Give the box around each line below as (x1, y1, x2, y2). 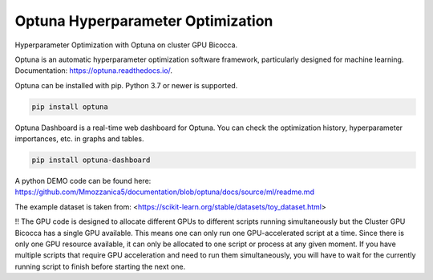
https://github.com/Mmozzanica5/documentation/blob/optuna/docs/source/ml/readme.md (14, 187, 314, 197)
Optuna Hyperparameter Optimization (14, 12, 273, 30)
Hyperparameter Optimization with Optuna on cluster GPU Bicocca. (14, 40, 238, 50)
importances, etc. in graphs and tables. (14, 134, 144, 144)
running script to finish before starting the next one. (14, 262, 186, 271)
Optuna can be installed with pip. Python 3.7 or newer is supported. (14, 80, 238, 90)
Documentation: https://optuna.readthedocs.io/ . (14, 66, 172, 75)
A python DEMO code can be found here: (14, 177, 152, 186)
